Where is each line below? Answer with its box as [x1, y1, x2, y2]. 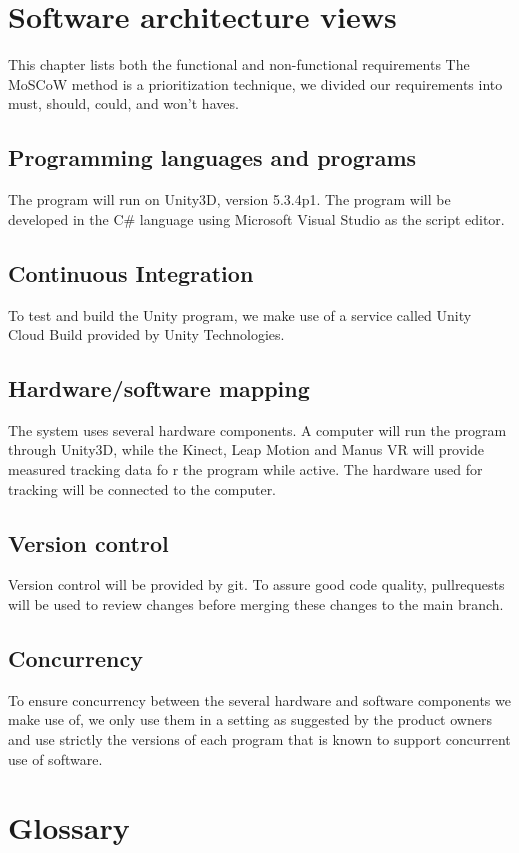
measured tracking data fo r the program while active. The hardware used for [8, 459, 483, 480]
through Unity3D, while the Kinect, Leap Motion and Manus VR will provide [8, 439, 485, 460]
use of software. [8, 748, 103, 769]
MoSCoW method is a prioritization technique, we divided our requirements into [8, 73, 503, 94]
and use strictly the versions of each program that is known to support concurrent [8, 729, 511, 750]
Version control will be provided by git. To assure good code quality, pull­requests [8, 574, 505, 595]
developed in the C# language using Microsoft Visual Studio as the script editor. [8, 208, 505, 229]
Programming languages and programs [8, 142, 417, 173]
